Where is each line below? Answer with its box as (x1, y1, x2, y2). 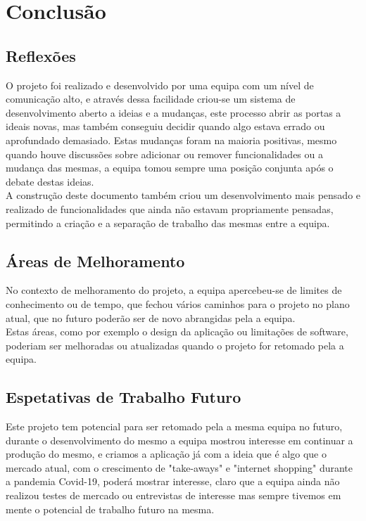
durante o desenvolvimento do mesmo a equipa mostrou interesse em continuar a (6, 432, 353, 447)
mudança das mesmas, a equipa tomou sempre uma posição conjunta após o (6, 160, 334, 175)
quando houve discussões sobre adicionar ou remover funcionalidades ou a (6, 146, 323, 161)
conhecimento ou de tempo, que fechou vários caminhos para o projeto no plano (6, 296, 350, 311)
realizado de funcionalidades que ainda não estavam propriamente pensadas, (6, 201, 334, 216)
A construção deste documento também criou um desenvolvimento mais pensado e (6, 188, 361, 202)
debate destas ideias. (6, 174, 94, 188)
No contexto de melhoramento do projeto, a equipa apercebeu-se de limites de (6, 283, 342, 297)
